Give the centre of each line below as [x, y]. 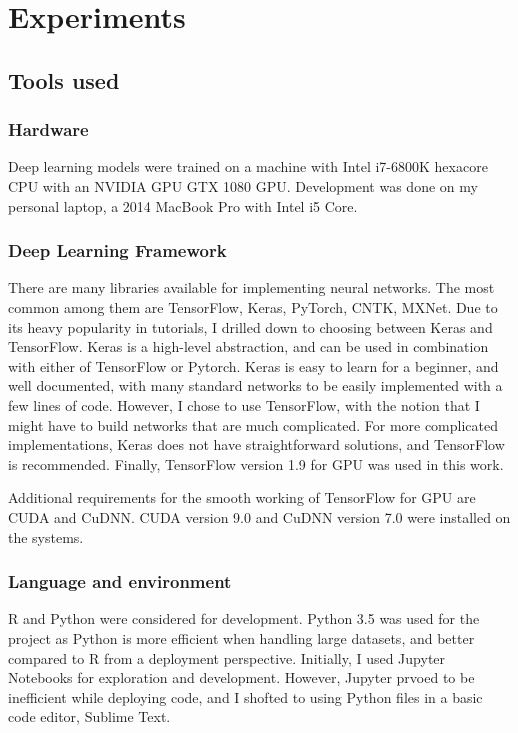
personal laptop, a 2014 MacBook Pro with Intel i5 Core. [183, 205]
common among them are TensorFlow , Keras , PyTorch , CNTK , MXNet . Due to [253, 306]
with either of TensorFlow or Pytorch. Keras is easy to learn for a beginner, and [253, 365]
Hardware [48, 129]
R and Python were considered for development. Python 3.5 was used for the [244, 618]
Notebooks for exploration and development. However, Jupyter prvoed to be [241, 677]
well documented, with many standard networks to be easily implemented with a [255, 385]
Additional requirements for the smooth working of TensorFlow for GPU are [242, 497]
